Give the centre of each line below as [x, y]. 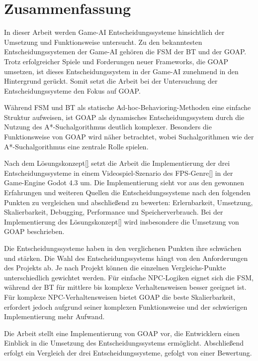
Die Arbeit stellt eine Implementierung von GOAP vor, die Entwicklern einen [122, 333]
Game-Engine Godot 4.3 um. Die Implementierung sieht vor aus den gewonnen [124, 182]
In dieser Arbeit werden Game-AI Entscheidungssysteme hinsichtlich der [114, 32]
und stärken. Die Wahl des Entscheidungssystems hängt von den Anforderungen [126, 258]
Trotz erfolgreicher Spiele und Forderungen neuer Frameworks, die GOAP [116, 61]
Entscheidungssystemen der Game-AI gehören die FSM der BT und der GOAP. [125, 52]
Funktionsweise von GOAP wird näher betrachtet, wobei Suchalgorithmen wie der [129, 137]
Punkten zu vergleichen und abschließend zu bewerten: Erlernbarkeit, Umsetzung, [129, 202]
